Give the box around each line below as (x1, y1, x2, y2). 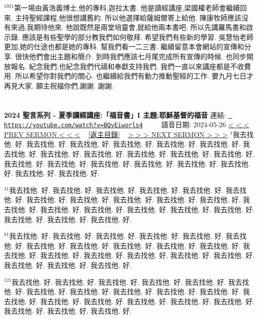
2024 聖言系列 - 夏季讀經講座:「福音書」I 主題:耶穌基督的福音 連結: (4, 109, 226, 120)
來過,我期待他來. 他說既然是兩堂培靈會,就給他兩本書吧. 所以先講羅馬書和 (10, 22, 246, 32)
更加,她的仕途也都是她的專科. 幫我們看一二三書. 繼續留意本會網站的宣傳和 (4, 41, 244, 52)
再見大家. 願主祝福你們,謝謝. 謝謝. (4, 80, 114, 90)
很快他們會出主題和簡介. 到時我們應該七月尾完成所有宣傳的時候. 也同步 (15, 51, 247, 61)
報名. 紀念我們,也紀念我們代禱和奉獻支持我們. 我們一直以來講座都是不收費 (10, 61, 251, 71)
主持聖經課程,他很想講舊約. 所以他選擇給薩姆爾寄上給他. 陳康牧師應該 (15, 12, 242, 22)
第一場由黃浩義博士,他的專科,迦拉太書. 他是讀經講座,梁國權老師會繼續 (14, 2, 240, 12)
